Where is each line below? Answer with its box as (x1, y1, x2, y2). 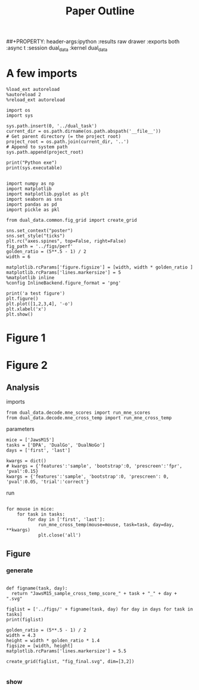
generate (6, 566, 33, 575)
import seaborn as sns (6, 196, 63, 202)
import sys (6, 112, 33, 118)
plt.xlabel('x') (6, 306, 46, 312)
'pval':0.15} (6, 468, 39, 475)
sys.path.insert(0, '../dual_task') (6, 123, 97, 129)
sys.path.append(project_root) (6, 149, 84, 155)
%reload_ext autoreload (6, 97, 66, 103)
